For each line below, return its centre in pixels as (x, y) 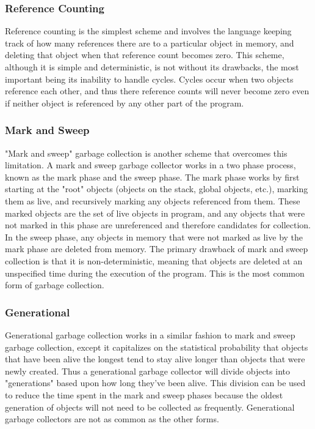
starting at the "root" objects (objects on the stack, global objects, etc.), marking (157, 189)
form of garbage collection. (55, 285)
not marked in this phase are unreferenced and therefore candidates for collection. (158, 225)
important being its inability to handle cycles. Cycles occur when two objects (149, 79)
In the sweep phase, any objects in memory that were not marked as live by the (154, 237)
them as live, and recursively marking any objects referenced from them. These (153, 200)
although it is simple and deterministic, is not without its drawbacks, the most (152, 67)
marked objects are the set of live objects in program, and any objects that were (155, 213)
